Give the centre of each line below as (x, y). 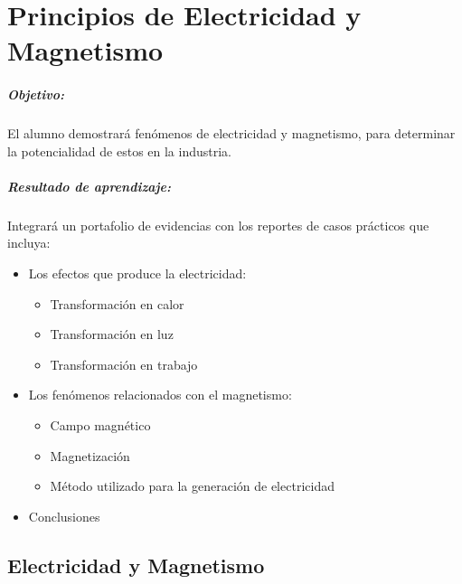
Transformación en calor (117, 303)
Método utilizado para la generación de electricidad (192, 486)
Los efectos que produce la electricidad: (137, 273)
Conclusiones (64, 516)
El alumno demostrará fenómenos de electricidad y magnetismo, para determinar (231, 133)
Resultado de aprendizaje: (89, 186)
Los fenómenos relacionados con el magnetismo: (160, 395)
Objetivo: (36, 94)
